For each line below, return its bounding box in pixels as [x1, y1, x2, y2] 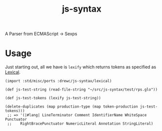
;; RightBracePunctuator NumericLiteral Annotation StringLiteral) [7, 121, 153, 126]
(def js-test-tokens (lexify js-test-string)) [5, 96, 101, 101]
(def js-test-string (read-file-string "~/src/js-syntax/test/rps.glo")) [5, 87, 158, 92]
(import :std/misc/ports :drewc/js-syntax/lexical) [5, 79, 112, 84]
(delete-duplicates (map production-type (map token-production [5, 104, 138, 109]
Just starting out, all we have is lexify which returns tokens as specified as [5, 64, 157, 70]
